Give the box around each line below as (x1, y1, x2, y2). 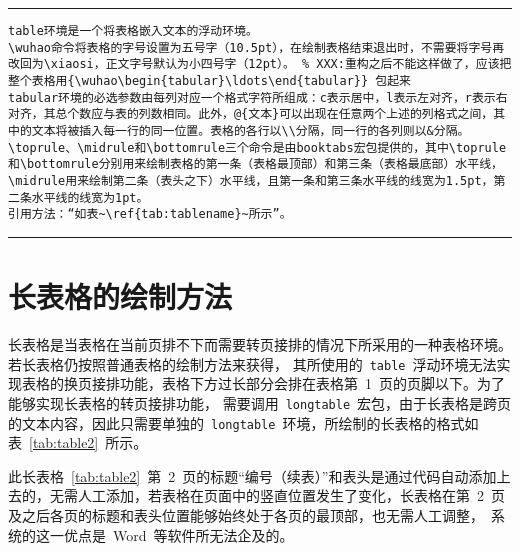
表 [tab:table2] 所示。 (8, 432, 148, 453)
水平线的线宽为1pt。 (31, 190, 149, 205)
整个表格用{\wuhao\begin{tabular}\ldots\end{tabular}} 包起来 (8, 73, 411, 88)
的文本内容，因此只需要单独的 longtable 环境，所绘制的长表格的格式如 (8, 412, 479, 433)
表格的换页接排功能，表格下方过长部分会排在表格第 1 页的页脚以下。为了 (21, 373, 505, 394)
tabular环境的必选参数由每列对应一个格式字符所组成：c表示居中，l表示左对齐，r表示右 (8, 90, 508, 105)
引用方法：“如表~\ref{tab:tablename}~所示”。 (8, 207, 292, 222)
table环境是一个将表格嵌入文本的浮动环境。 (8, 24, 258, 38)
